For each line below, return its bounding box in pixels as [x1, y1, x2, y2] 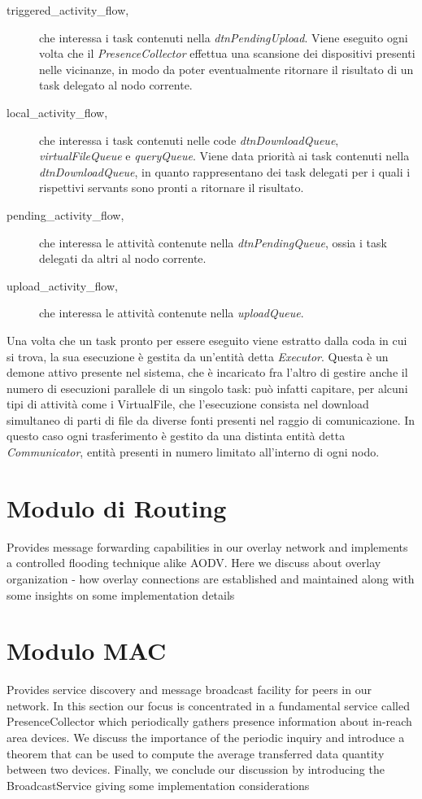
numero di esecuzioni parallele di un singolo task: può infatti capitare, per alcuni [7, 379, 408, 396]
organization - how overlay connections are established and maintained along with [7, 570, 415, 587]
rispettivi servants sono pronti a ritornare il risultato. [39, 179, 304, 196]
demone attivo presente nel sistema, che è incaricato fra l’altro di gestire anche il [7, 364, 408, 381]
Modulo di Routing [7, 491, 227, 524]
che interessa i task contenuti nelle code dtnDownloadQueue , [39, 131, 339, 148]
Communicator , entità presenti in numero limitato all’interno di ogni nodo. [7, 443, 380, 461]
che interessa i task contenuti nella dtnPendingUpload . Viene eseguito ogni [39, 28, 408, 46]
